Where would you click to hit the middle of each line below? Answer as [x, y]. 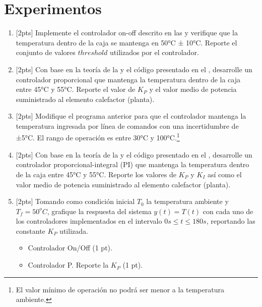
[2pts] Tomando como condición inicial [75, 201]
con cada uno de [228, 211]
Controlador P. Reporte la [68, 265]
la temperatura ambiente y [187, 201]
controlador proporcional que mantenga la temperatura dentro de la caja [128, 79]
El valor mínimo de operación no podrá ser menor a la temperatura [120, 289]
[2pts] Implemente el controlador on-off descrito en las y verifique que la [127, 33]
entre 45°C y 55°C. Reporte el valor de [76, 89]
